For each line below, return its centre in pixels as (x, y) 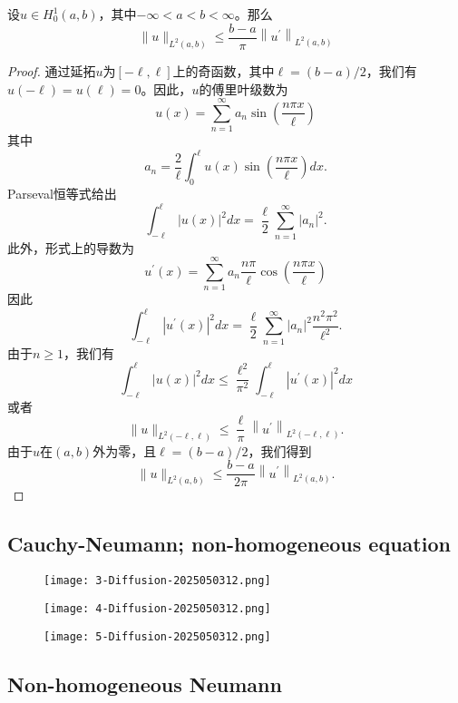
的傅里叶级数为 (244, 88)
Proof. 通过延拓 (52, 70)
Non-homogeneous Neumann (145, 683)
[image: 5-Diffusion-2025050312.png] (157, 636)
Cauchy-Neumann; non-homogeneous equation (229, 544)
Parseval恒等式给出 (62, 194)
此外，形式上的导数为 (71, 247)
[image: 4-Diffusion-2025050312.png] (157, 608)
